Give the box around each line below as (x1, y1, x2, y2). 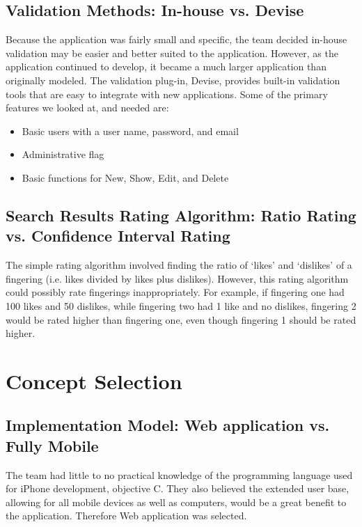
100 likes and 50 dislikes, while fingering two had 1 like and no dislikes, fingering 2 (6, 298, 356, 313)
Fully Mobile (6, 434, 99, 456)
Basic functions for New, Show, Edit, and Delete (22, 170, 229, 184)
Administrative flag (22, 147, 104, 162)
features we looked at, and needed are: (6, 100, 169, 115)
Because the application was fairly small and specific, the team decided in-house (6, 32, 347, 47)
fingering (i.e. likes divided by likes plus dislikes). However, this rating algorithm (6, 271, 349, 285)
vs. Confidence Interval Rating (6, 225, 230, 246)
